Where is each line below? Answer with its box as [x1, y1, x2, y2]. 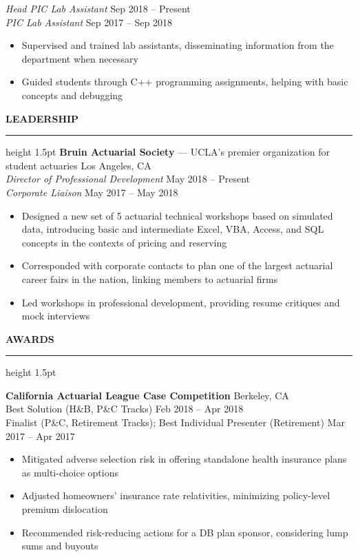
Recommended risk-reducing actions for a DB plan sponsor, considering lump [21, 525, 348, 539]
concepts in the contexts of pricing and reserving [21, 235, 227, 249]
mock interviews [21, 308, 90, 323]
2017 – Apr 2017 [6, 428, 75, 443]
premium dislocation [21, 502, 108, 516]
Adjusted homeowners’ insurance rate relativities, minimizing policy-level [21, 488, 330, 503]
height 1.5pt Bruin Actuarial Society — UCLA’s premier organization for [6, 145, 330, 159]
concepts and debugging [21, 87, 123, 102]
